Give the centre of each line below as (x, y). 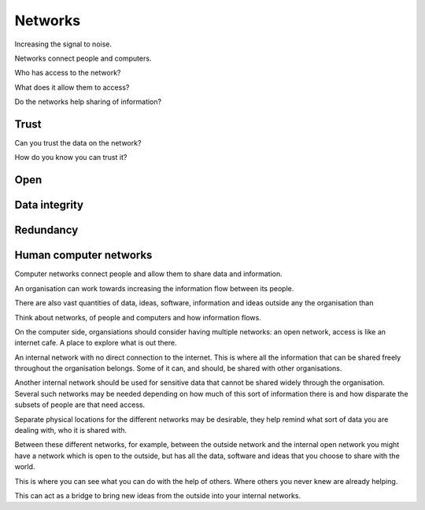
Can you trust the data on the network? (78, 143)
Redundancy (46, 230)
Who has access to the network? (68, 73)
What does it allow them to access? (72, 87)
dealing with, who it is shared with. (71, 431)
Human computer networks (83, 255)
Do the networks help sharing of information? (88, 102)
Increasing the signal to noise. (63, 44)
